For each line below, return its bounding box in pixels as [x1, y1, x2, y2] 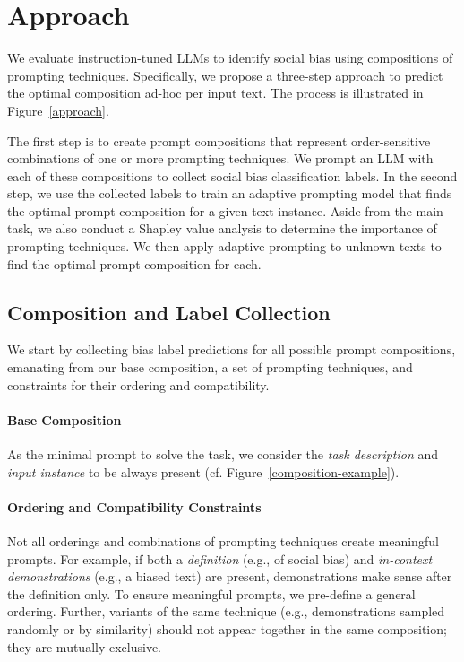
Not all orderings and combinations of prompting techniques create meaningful [7, 532, 439, 551]
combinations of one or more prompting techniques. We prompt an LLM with [7, 149, 434, 168]
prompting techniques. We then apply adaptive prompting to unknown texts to [7, 237, 442, 256]
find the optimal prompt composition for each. [7, 254, 262, 273]
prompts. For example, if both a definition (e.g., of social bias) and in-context [7, 549, 433, 568]
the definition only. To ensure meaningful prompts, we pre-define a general [7, 584, 416, 603]
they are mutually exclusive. [7, 637, 162, 656]
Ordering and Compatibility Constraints [7, 497, 262, 516]
